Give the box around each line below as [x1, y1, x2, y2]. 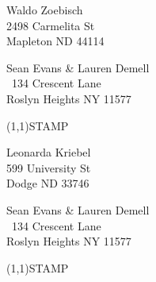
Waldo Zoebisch [6, 2, 83, 17]
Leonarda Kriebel [6, 144, 91, 160]
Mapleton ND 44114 [6, 33, 105, 49]
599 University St [6, 159, 91, 176]
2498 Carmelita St [6, 17, 95, 33]
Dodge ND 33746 [6, 175, 89, 191]
